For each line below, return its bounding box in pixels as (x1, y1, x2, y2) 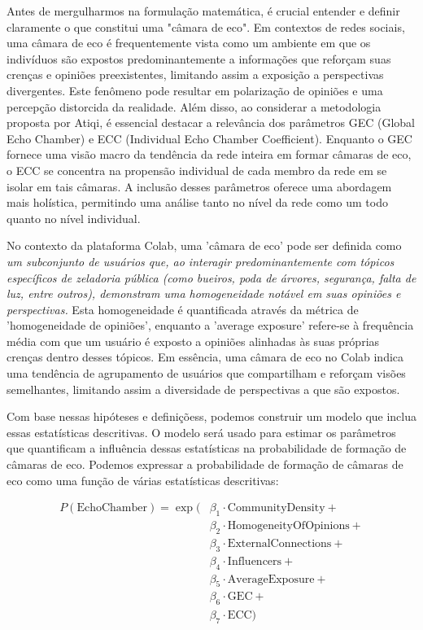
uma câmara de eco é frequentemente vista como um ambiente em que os (7, 34, 371, 51)
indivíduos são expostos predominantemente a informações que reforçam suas (7, 50, 391, 67)
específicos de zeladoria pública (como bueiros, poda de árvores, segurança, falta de (7, 269, 416, 286)
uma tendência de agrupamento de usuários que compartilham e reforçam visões (7, 365, 406, 382)
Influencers (227, 555, 282, 567)
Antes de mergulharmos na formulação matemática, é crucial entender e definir (7, 2, 400, 19)
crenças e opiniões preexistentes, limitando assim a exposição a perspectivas (7, 66, 384, 83)
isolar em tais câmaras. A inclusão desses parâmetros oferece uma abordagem (7, 177, 392, 195)
